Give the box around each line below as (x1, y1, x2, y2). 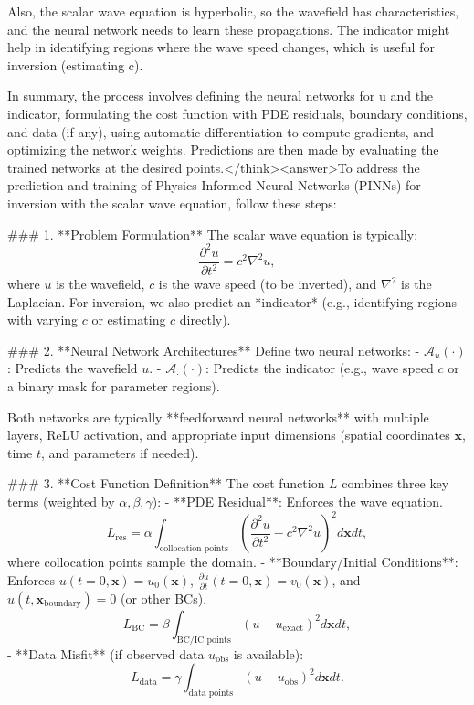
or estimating (91, 310, 166, 329)
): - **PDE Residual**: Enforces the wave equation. (152, 491, 443, 510)
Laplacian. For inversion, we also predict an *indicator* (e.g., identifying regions (7, 292, 458, 311)
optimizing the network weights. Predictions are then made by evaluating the (7, 140, 439, 159)
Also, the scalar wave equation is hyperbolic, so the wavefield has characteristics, (7, 2, 459, 20)
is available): (233, 644, 304, 663)
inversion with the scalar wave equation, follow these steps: (7, 193, 337, 212)
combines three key (342, 474, 449, 493)
